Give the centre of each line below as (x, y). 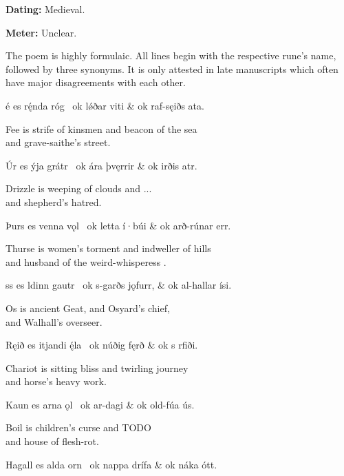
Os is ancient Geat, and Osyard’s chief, (88, 308)
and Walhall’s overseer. (54, 321)
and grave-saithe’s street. (58, 142)
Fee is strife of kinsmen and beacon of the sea (101, 128)
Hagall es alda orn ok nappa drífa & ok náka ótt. (111, 464)
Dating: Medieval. (45, 9)
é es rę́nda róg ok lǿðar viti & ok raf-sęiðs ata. (105, 105)
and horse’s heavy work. (56, 381)
